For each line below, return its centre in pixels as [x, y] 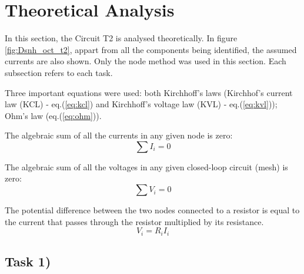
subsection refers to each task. [59, 72]
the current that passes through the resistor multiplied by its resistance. [134, 221]
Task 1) [28, 261]
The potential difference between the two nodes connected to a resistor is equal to [152, 210]
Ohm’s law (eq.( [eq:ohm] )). [53, 115]
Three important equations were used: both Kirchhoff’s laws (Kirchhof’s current [149, 92]
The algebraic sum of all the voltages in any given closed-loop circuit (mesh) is [146, 166]
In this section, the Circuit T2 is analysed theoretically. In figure [121, 38]
